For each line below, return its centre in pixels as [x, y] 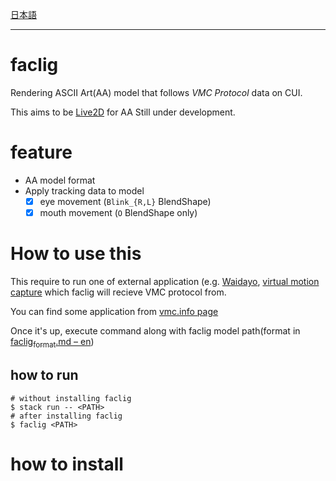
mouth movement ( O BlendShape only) [118, 212]
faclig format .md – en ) [52, 342]
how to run [44, 375]
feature [41, 152]
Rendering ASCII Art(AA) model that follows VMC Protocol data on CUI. [156, 92]
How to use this [76, 254]
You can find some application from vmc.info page [114, 311]
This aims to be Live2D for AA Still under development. [123, 112]
